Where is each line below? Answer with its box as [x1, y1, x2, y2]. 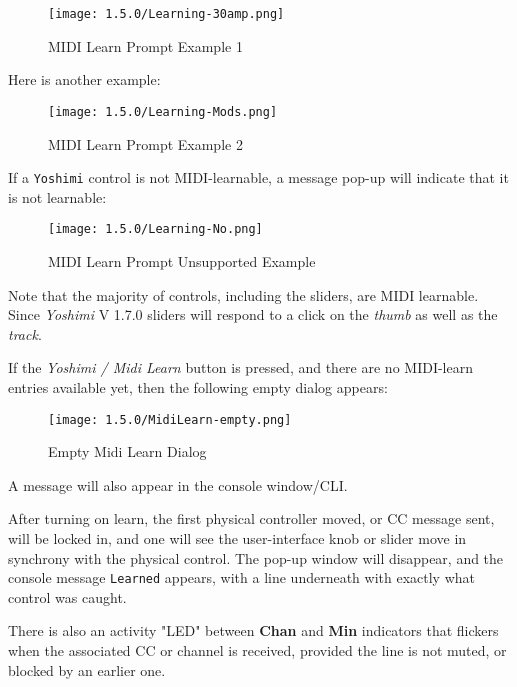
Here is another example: [8, 69, 161, 90]
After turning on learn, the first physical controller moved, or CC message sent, [8, 508, 495, 529]
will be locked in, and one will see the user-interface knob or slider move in [8, 528, 467, 548]
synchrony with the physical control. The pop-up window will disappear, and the [8, 547, 504, 568]
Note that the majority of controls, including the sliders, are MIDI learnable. [8, 284, 479, 305]
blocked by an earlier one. [8, 659, 166, 680]
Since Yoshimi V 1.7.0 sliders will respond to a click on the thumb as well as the [8, 304, 498, 325]
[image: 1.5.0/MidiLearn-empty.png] [48, 412, 292, 427]
